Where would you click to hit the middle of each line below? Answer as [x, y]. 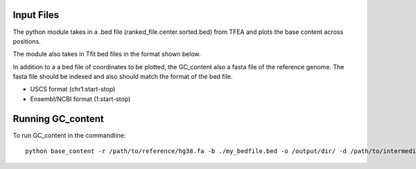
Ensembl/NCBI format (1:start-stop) [80, 99]
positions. [27, 41]
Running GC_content [58, 119]
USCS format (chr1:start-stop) [73, 89]
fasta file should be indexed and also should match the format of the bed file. [123, 77]
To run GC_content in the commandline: [69, 135]
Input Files [36, 15]
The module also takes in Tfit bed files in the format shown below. [107, 54]
